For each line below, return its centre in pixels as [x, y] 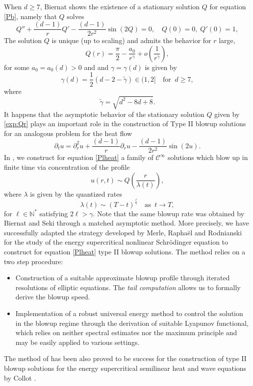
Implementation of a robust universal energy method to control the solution [129, 313]
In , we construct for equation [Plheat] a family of [79, 157]
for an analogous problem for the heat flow [68, 133]
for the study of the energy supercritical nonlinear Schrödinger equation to [116, 242]
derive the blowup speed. [53, 297]
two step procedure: [34, 261]
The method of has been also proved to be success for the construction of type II [125, 358]
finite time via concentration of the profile [67, 167]
